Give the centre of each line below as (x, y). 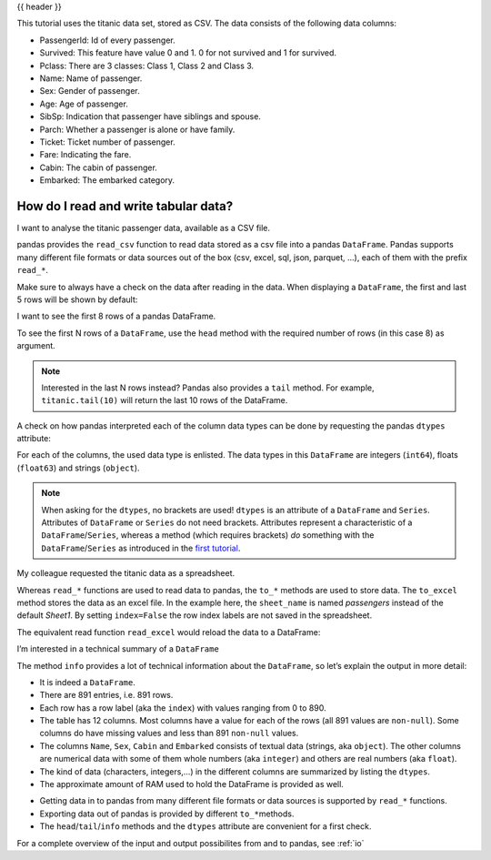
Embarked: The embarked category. (107, 180)
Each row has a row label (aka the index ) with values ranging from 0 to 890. (183, 708)
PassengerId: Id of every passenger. (108, 40)
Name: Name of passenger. (91, 78)
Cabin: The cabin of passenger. (99, 167)
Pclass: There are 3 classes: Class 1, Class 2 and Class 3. (147, 66)
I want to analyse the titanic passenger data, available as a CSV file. (144, 228)
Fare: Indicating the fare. (85, 155)
